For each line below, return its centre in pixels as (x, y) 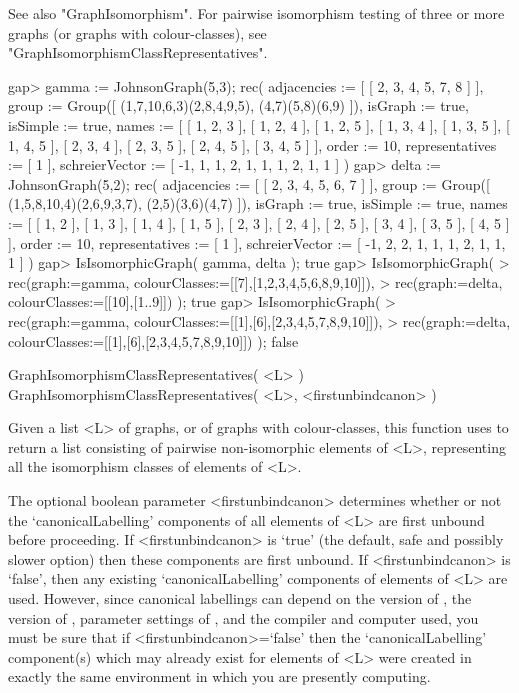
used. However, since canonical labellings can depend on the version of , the (240, 598)
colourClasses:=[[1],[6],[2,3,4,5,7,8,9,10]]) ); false (153, 340)
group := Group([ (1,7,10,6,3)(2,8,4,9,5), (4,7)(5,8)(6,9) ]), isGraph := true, (238, 105)
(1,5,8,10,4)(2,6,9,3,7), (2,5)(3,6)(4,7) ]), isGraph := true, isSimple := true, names (258, 203)
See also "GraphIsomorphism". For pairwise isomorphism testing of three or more (256, 13)
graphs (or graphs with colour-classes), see (137, 32)
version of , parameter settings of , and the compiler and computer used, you (243, 617)
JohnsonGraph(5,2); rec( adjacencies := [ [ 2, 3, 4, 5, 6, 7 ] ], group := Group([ (249, 183)
